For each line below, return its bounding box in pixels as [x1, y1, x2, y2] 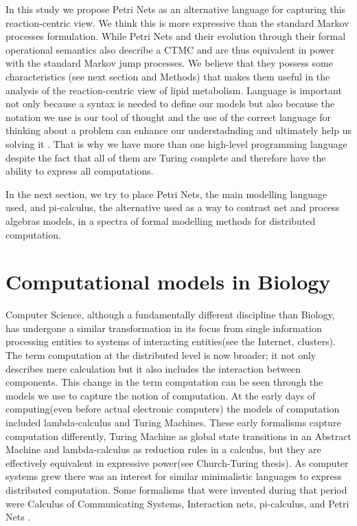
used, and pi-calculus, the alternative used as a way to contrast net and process [5, 200, 340, 215]
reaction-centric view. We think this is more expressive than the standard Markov [5, 15, 349, 30]
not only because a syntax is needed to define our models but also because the [5, 96, 335, 111]
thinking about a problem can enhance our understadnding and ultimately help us [5, 123, 352, 138]
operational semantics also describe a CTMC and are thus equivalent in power [5, 42, 335, 56]
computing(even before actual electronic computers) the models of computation [5, 402, 340, 416]
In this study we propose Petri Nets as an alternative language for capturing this [5, 2, 346, 16]
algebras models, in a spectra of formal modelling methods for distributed [5, 213, 316, 228]
